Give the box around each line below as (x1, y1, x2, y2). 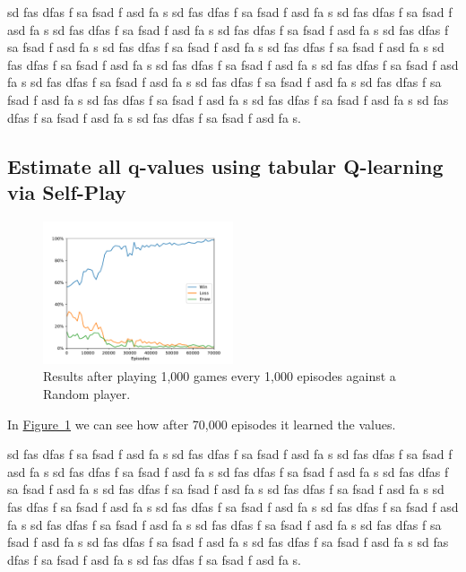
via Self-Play (7, 178, 126, 205)
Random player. (43, 384, 131, 403)
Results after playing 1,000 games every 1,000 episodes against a (43, 367, 396, 386)
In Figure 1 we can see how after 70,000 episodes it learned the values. (7, 414, 396, 433)
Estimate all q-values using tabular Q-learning (7, 152, 444, 179)
